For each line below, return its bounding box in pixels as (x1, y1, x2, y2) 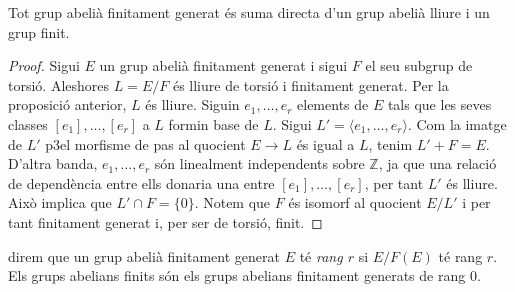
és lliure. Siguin (145, 94, 240, 115)
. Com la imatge (407, 113, 507, 134)
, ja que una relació (378, 153, 497, 174)
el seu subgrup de (365, 55, 473, 76)
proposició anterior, (8, 94, 127, 115)
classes (8, 113, 48, 134)
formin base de (168, 113, 259, 134)
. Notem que (194, 192, 271, 213)
